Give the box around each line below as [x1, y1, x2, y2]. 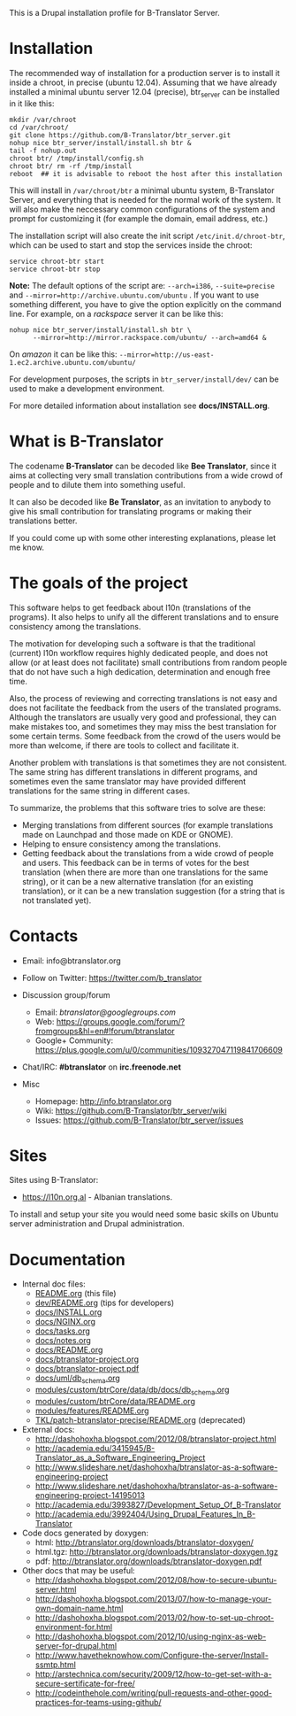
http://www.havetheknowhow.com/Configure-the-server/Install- [34, 1650, 269, 1661]
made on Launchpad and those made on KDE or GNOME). [21, 829, 234, 839]
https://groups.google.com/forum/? [56, 1016, 186, 1026]
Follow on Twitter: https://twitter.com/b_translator [21, 972, 202, 983]
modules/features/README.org [34, 1405, 149, 1416]
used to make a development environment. [9, 383, 165, 393]
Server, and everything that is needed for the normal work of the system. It [9, 194, 281, 205]
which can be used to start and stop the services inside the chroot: [9, 239, 254, 251]
